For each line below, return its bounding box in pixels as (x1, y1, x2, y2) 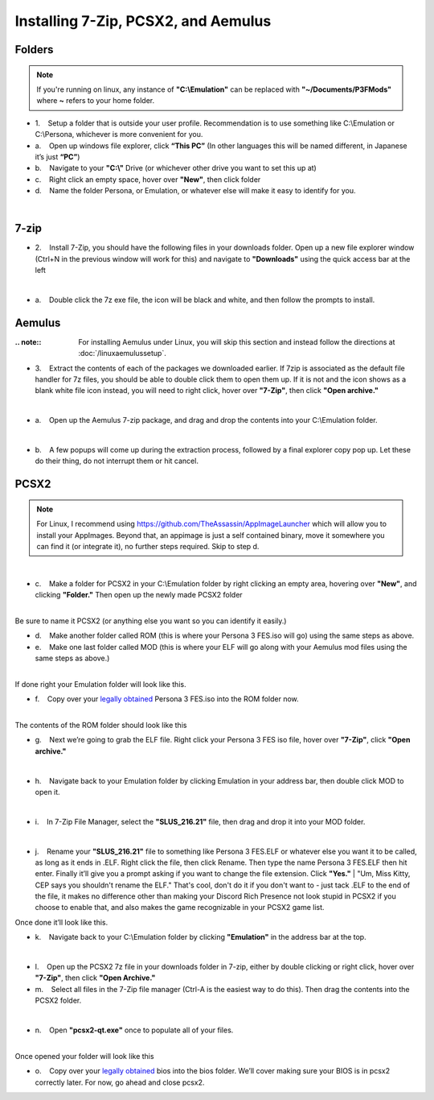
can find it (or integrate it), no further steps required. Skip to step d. (36, 541, 260, 551)
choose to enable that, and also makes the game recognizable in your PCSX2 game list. (35, 903, 325, 912)
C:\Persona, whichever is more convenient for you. (35, 130, 203, 139)
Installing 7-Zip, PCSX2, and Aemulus (14, 12, 272, 30)
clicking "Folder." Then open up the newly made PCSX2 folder (35, 590, 243, 600)
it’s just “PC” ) (35, 151, 80, 161)
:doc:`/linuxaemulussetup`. (78, 349, 166, 358)
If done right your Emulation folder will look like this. (14, 679, 186, 689)
